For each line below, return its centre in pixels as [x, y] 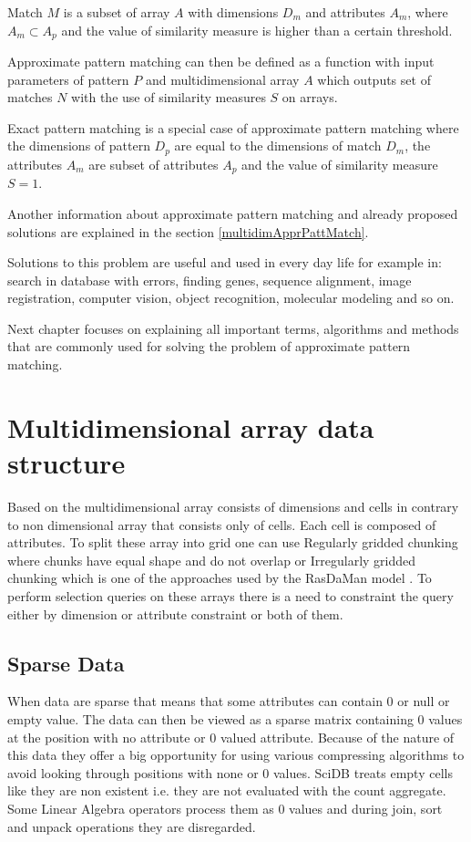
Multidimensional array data [191, 426]
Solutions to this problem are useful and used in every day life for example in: [225, 262]
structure [67, 463]
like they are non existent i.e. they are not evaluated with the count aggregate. [227, 790]
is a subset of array [117, 12]
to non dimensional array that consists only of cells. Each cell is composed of [222, 524]
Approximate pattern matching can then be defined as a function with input [221, 62]
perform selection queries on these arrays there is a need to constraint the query [230, 595]
